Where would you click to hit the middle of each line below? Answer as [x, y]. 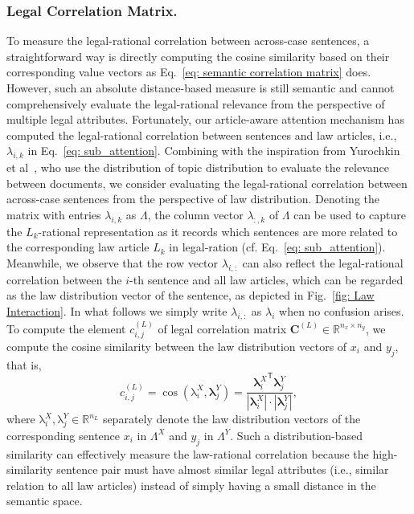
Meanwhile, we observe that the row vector [113, 262]
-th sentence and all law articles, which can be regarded [266, 279]
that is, [24, 364]
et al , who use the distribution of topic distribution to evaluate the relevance [198, 167]
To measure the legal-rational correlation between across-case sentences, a [188, 41]
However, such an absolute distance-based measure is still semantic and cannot [201, 88]
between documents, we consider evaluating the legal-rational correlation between [207, 183]
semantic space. [45, 501]
